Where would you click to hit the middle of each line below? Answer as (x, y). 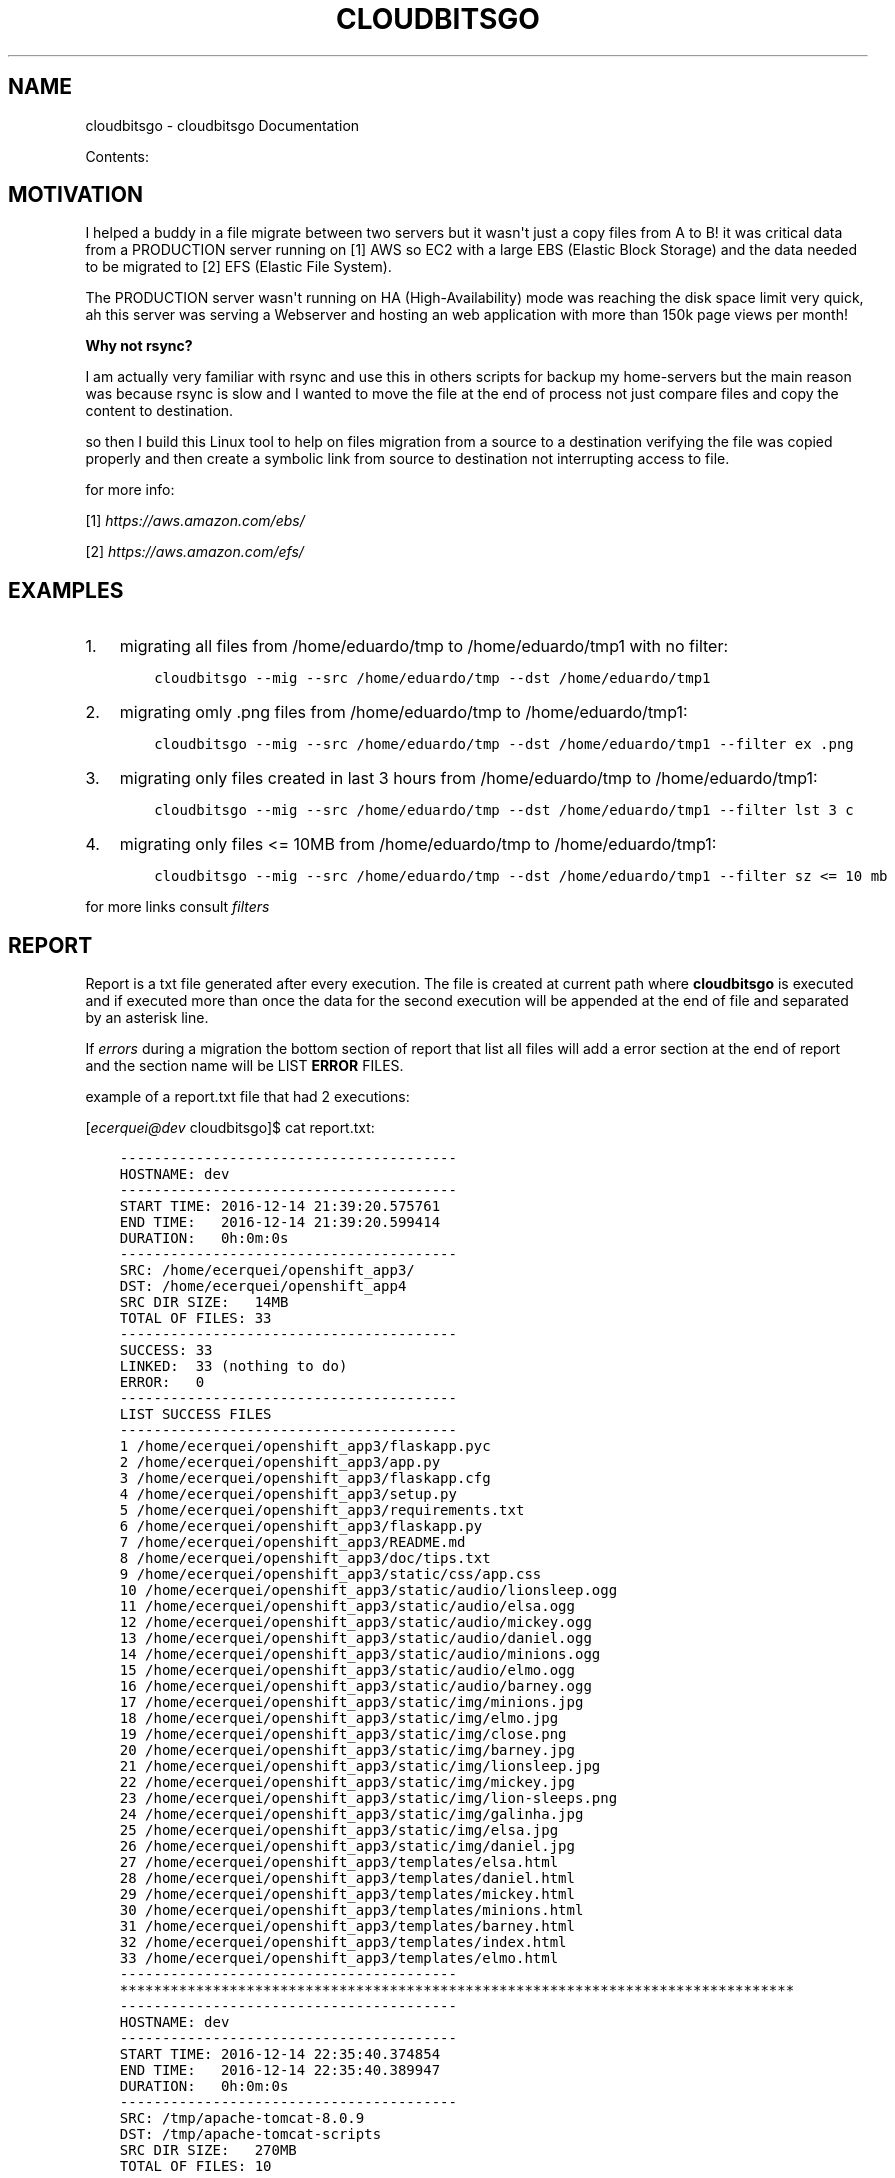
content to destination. (159, 411)
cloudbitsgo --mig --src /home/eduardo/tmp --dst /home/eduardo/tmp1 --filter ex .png (504, 744)
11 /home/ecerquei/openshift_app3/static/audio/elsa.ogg (347, 1606)
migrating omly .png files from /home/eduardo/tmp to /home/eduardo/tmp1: (403, 712)
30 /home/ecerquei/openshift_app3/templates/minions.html (351, 1910)
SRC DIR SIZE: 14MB (204, 1302)
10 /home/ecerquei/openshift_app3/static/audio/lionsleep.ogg (368, 1590)
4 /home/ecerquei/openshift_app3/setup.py (288, 1494)
